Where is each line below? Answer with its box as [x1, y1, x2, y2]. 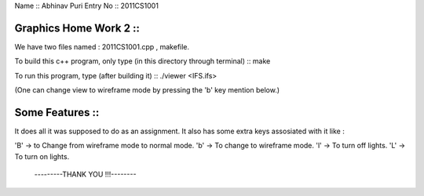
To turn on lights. [14, 151, 70, 161]
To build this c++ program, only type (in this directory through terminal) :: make [14, 56, 271, 66]
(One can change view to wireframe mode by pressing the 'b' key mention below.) [14, 85, 280, 95]
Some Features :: [14, 106, 100, 119]
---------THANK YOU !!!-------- [34, 169, 137, 180]
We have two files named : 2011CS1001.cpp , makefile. [14, 42, 190, 51]
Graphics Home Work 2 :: [14, 21, 141, 34]
